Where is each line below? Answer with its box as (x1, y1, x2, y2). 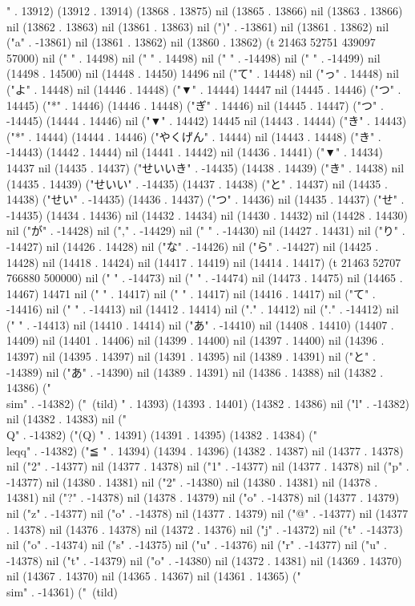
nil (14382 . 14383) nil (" (6, 410, 127, 427)
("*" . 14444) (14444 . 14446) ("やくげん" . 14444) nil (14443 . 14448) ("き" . (6, 127, 381, 144)
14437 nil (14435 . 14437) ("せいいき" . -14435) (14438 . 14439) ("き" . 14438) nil (6, 159, 405, 176)
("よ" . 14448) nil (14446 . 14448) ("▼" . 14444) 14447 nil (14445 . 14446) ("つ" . (6, 80, 401, 97)
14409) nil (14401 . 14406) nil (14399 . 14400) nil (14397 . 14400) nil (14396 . (6, 332, 385, 349)
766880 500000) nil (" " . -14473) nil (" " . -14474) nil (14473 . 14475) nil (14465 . (6, 269, 403, 286)
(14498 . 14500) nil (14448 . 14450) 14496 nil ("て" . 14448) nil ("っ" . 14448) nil (6, 65, 399, 82)
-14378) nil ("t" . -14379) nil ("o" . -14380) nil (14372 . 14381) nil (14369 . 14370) (6, 551, 402, 568)
